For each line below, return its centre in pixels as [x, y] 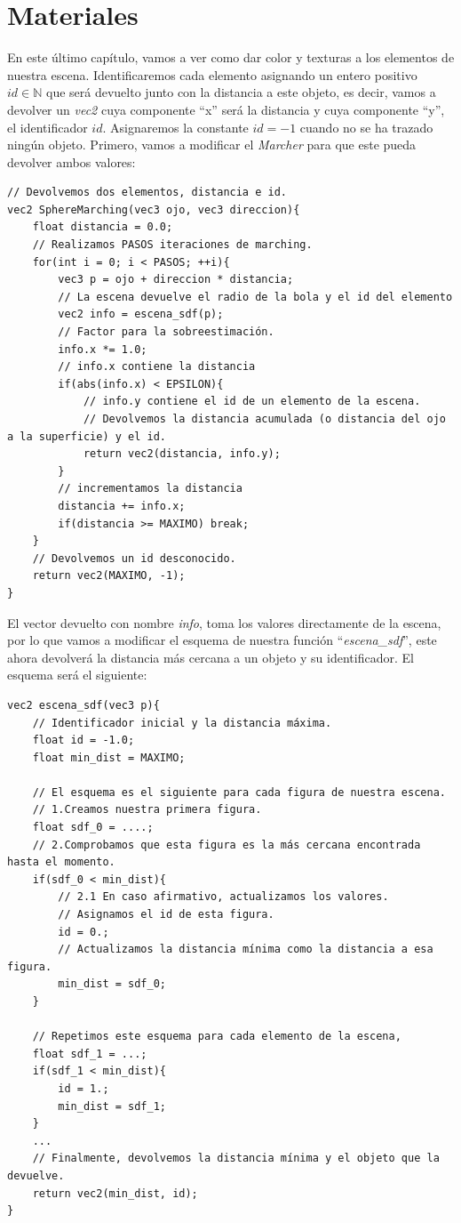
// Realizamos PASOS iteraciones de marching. [172, 245]
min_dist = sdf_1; [112, 1106]
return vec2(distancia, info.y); [182, 454]
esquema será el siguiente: [77, 675]
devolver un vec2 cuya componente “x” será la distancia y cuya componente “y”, [226, 109]
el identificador [48, 127]
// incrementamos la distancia [150, 489]
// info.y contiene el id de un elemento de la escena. [252, 402]
